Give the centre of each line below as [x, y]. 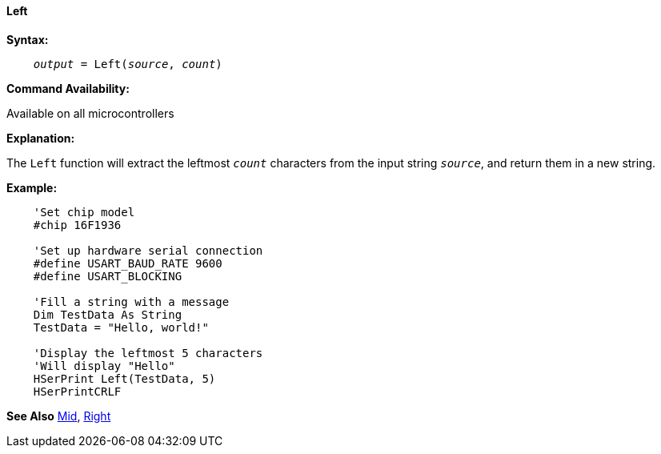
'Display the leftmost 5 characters [148, 353]
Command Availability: [68, 88]
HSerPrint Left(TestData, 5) [124, 378]
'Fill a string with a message [131, 301]
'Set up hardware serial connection [148, 250]
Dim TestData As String [108, 314]
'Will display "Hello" [104, 366]
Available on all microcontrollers [90, 113]
